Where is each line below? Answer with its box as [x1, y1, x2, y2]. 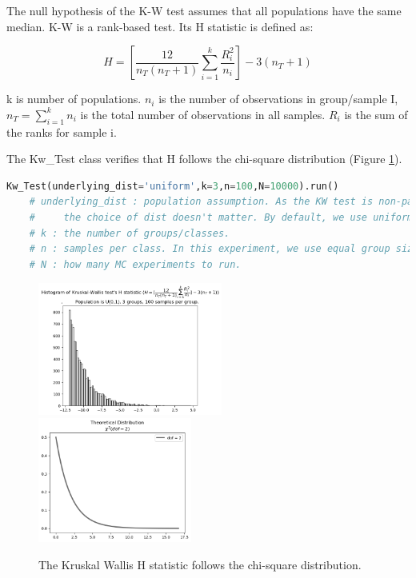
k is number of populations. [6, 90, 142, 107]
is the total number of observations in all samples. [80, 106, 326, 122]
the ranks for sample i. [6, 123, 117, 140]
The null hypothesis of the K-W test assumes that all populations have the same [6, 2, 402, 18]
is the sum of [344, 106, 408, 122]
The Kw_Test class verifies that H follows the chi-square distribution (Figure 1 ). [6, 150, 402, 167]
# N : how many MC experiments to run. [29, 258, 242, 270]
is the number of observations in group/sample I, [158, 90, 398, 107]
